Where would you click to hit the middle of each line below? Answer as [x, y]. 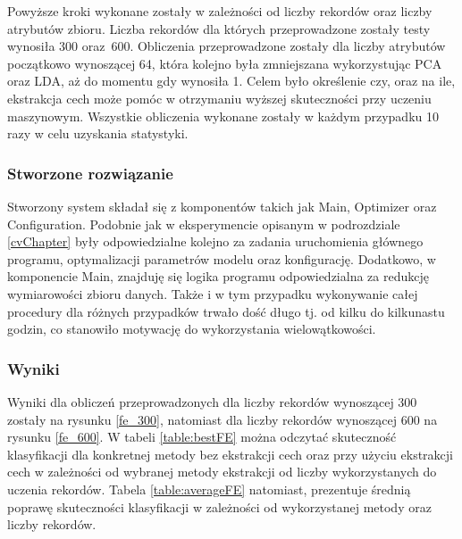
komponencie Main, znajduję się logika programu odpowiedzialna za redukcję [218, 276]
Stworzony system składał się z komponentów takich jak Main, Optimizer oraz [222, 206]
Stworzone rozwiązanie [90, 173]
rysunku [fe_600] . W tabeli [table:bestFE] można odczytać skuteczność [202, 437]
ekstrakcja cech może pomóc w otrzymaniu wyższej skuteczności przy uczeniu [219, 98]
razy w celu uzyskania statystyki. [98, 133]
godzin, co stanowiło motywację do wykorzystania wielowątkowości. [192, 329]
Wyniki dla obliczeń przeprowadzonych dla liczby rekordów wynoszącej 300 [212, 401]
